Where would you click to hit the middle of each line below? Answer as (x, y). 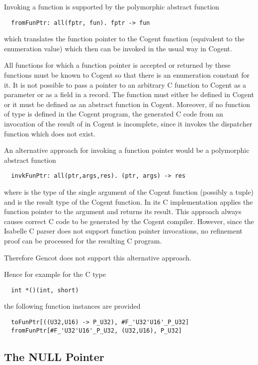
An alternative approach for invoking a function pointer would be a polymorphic (127, 150)
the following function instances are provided (72, 306)
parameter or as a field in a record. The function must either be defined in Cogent (129, 94)
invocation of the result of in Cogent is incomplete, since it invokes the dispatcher (128, 123)
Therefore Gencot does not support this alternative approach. (98, 257)
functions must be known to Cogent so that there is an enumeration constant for (127, 75)
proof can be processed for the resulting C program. (83, 241)
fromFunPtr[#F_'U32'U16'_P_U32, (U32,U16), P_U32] (96, 330)
